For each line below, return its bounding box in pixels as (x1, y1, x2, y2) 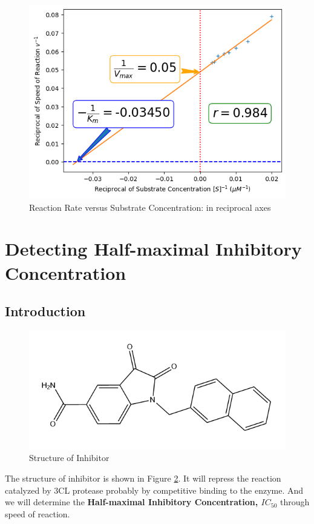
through (280, 496, 310, 508)
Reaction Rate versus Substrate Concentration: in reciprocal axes (29, 201, 271, 213)
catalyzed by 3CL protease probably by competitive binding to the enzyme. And (5, 483, 304, 496)
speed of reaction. (5, 507, 70, 520)
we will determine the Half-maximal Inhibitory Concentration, (5, 496, 258, 508)
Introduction (5, 302, 86, 320)
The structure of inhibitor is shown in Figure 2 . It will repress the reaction (5, 471, 281, 484)
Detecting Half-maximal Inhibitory (5, 236, 302, 261)
